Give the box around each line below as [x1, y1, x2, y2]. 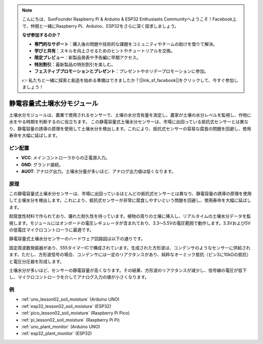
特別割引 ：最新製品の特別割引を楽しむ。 [34, 61, 115, 67]
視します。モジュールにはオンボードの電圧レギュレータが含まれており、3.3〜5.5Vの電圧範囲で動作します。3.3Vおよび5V [9, 220, 251, 226]
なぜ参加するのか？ [22, 32, 61, 38]
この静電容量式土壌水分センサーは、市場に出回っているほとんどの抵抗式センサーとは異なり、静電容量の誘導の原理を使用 [9, 191, 252, 197]
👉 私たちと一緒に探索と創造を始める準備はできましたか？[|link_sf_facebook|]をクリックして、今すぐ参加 [22, 77, 234, 83]
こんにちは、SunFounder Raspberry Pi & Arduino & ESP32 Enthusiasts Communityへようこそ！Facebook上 [22, 16, 237, 22]
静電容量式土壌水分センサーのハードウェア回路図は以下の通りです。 [9, 236, 146, 242]
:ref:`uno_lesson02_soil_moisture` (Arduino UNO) [21, 296, 120, 302]
